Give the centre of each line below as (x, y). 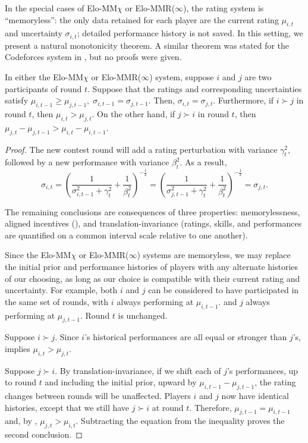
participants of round (43, 88)
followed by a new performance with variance (87, 162)
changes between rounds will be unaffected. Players (98, 396)
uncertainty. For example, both (61, 290)
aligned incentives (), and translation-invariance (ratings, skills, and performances (153, 223)
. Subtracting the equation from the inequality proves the (180, 421)
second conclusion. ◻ (44, 434)
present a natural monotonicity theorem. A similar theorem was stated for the (147, 45)
